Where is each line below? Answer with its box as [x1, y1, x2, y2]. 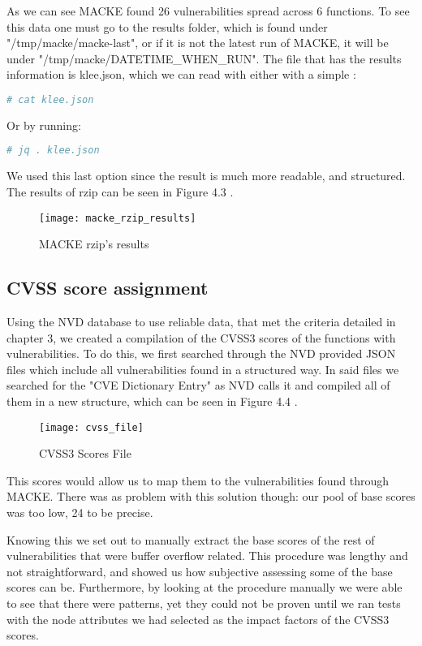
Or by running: [6, 116, 81, 133]
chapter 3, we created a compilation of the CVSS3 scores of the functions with [6, 329, 396, 346]
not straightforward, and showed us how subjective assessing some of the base [6, 562, 393, 579]
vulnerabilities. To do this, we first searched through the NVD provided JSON [6, 345, 396, 362]
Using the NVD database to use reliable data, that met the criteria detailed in [6, 312, 396, 329]
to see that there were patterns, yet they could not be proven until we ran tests [6, 594, 401, 611]
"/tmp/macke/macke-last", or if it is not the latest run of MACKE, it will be [6, 34, 389, 51]
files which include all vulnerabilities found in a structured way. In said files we [6, 360, 399, 377]
